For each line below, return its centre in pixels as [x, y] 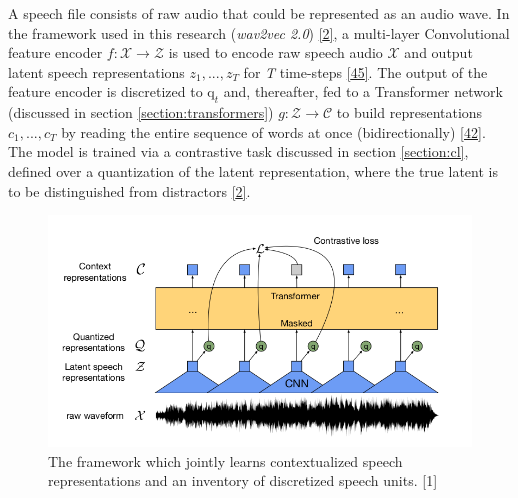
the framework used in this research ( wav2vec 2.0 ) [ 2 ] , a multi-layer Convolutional [259, 32]
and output [438, 52]
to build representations [409, 112]
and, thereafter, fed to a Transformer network [363, 91]
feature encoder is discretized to [105, 91]
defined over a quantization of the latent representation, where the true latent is [253, 170]
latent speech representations [96, 71]
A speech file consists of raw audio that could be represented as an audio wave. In [259, 13]
